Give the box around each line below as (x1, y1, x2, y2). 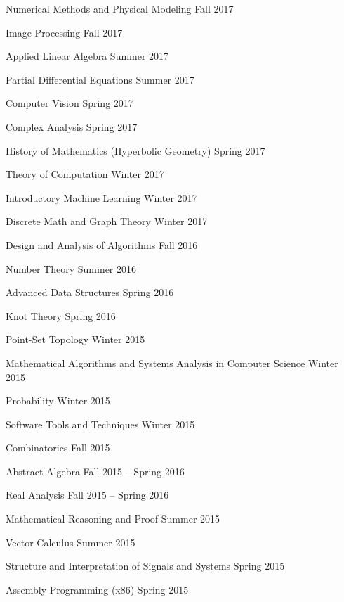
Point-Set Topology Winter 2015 (6, 332, 145, 347)
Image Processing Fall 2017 (6, 25, 123, 39)
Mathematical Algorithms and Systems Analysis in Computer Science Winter (6, 355, 338, 370)
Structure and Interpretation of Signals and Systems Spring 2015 (6, 558, 285, 573)
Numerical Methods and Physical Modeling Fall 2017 (6, 1, 234, 15)
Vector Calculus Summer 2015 (6, 534, 135, 549)
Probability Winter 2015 (6, 393, 110, 408)
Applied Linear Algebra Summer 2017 (6, 49, 169, 63)
